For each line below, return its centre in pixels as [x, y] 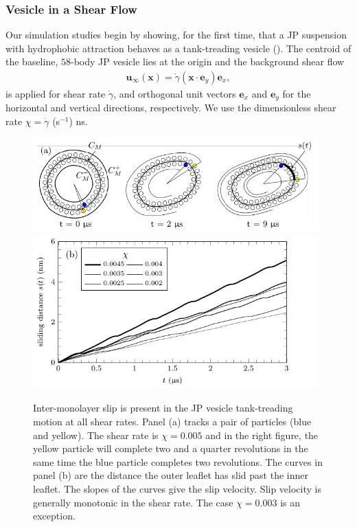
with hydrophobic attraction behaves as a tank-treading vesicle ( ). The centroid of [178, 48]
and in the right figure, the [262, 435]
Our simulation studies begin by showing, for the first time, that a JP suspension [176, 35]
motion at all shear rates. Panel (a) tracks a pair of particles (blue [172, 421]
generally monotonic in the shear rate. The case [133, 502]
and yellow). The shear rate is [96, 435]
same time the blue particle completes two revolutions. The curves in [178, 461]
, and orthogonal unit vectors [175, 94]
